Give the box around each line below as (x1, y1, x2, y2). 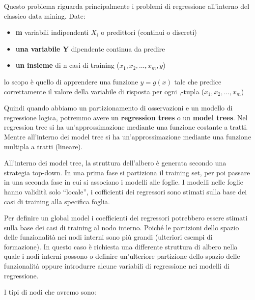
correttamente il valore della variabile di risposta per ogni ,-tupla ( (4, 86, 204, 96)
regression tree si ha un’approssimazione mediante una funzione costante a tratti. (4, 122, 248, 132)
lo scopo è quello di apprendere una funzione (4, 76, 138, 86)
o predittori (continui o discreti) (101, 27, 197, 37)
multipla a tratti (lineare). (4, 141, 83, 151)
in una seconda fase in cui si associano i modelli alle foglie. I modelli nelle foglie (4, 177, 243, 187)
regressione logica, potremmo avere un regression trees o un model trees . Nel (4, 112, 248, 122)
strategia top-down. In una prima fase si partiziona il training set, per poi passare (4, 167, 250, 177)
